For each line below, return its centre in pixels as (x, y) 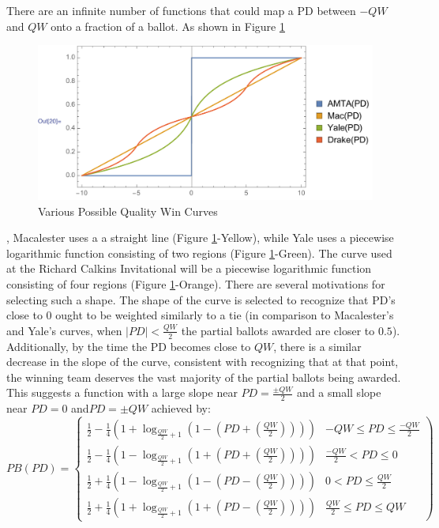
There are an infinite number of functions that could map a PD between (181, 10)
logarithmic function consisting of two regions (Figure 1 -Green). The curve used (199, 253)
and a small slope (339, 392)
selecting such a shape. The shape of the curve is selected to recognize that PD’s (201, 299)
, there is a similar (317, 346)
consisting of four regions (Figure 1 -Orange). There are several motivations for (196, 284)
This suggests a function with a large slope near (122, 392)
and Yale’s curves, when (64, 330)
